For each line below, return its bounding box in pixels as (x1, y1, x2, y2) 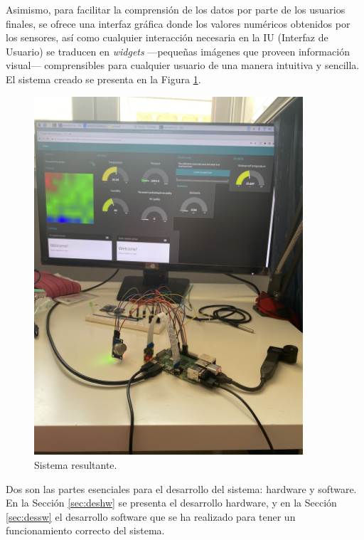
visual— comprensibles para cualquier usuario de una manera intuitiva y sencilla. (6, 58, 360, 73)
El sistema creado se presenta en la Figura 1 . (6, 71, 201, 86)
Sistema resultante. (34, 457, 117, 472)
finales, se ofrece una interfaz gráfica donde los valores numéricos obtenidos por (6, 16, 350, 31)
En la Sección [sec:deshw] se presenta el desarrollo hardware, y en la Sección (6, 495, 337, 510)
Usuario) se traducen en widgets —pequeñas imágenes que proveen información (6, 43, 350, 58)
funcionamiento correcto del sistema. (6, 523, 165, 538)
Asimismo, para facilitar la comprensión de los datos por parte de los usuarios (6, 2, 346, 16)
